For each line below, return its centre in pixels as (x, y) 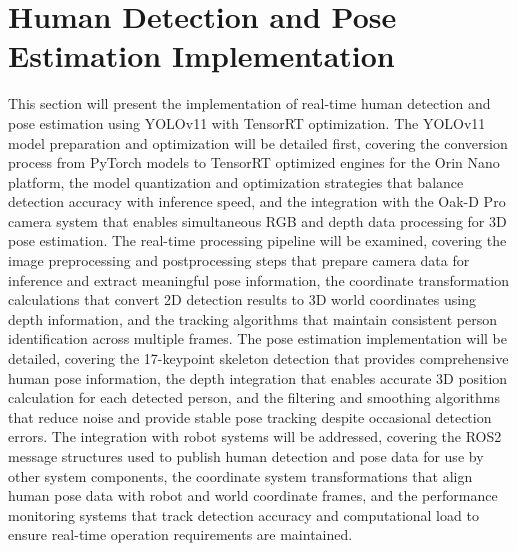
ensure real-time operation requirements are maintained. (180, 534)
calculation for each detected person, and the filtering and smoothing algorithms (254, 397)
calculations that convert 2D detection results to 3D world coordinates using (242, 299)
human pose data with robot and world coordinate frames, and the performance (253, 495)
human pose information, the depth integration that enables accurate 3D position (258, 377)
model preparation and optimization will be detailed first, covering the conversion (258, 142)
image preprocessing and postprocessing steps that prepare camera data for (239, 260)
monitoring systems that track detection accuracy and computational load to (243, 514)
